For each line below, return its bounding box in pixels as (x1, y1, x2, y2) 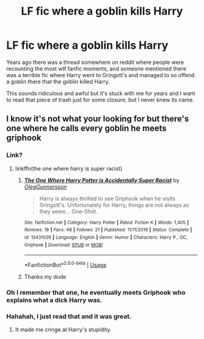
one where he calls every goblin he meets (6, 123, 167, 134)
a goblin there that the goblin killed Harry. (6, 78, 110, 85)
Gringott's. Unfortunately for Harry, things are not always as (39, 201, 189, 208)
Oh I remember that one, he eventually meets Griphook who (6, 288, 186, 296)
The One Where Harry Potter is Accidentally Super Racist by (24, 176, 180, 183)
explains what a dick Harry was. (6, 296, 103, 304)
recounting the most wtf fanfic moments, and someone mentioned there (6, 65, 186, 72)
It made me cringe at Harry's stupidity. (15, 326, 112, 334)
